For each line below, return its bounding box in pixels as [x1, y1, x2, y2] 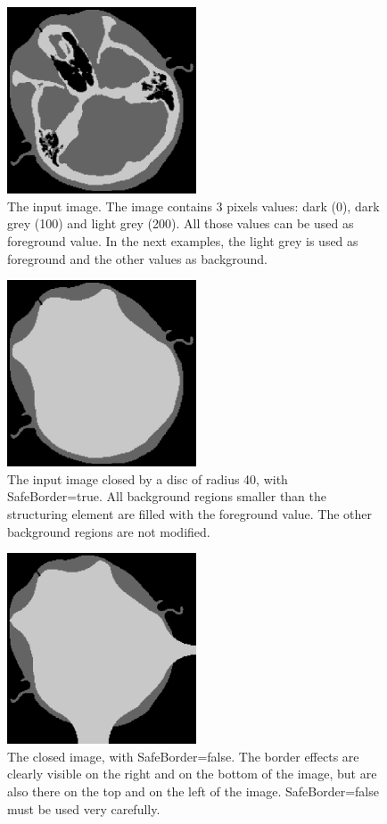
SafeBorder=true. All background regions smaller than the [7, 487, 327, 506]
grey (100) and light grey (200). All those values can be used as [7, 214, 354, 233]
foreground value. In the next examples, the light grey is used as [7, 231, 358, 250]
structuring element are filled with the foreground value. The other [7, 505, 373, 523]
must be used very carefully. [7, 799, 161, 818]
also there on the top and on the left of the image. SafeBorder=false [7, 782, 379, 801]
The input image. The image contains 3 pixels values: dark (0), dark [7, 196, 380, 215]
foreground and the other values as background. [7, 249, 268, 268]
